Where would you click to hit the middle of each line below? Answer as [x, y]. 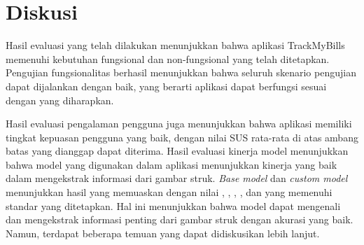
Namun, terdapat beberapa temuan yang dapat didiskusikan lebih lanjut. [163, 233]
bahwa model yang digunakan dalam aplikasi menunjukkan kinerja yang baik [171, 164]
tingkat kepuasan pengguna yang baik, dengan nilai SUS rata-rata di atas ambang [182, 137]
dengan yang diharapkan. [60, 100]
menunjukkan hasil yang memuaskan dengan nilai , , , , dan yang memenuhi [169, 192]
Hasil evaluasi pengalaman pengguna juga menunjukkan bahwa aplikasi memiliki [179, 124]
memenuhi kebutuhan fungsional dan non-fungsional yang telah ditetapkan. [168, 58]
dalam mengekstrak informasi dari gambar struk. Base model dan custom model [177, 178]
